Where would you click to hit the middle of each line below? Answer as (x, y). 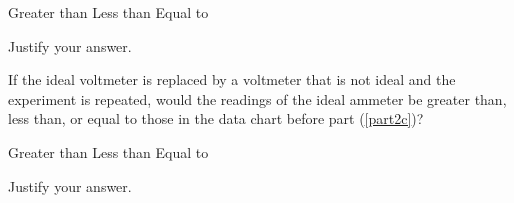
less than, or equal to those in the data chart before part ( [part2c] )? (216, 118)
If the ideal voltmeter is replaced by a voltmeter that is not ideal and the (232, 79)
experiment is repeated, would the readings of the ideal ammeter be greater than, (257, 98)
